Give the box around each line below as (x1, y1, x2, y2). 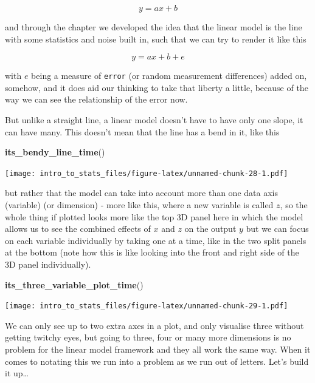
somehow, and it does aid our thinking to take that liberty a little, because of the (5, 81, 308, 93)
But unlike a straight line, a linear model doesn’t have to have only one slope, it (5, 114, 303, 126)
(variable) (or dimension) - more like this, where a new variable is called (5, 198, 274, 211)
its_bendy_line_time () (5, 146, 105, 158)
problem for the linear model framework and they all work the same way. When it (5, 343, 311, 356)
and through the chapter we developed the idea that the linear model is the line (5, 21, 302, 33)
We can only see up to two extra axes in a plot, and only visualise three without (5, 319, 304, 331)
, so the (280, 198, 308, 211)
